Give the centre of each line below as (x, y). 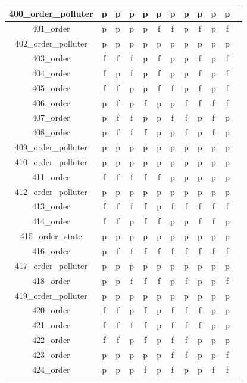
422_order (51, 340)
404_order (51, 72)
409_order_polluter (51, 147)
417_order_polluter (51, 265)
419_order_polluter (51, 295)
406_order (51, 102)
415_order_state (51, 236)
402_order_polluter (51, 43)
